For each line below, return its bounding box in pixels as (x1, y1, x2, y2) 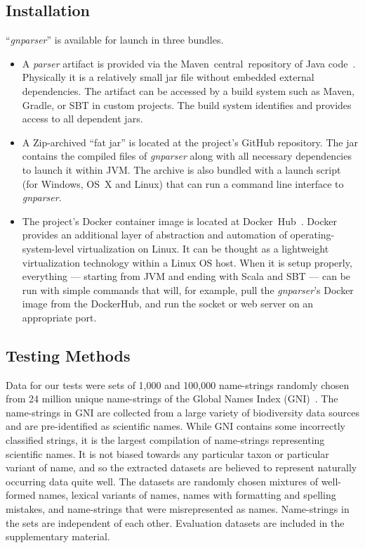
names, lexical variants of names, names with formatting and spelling (39, 488, 336, 502)
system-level (22, 241, 74, 255)
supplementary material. (6, 529, 110, 544)
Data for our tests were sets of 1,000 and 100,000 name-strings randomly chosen (6, 377, 350, 392)
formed (6, 488, 36, 502)
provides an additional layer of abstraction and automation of (22, 227, 287, 242)
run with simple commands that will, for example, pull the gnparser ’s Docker (22, 282, 354, 297)
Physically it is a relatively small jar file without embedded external (22, 70, 314, 84)
